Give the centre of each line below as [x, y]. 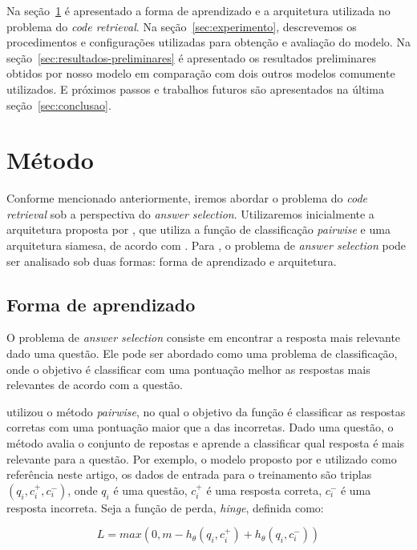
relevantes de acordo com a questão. [95, 385]
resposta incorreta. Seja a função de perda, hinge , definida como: [165, 507]
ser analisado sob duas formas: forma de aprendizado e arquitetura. [172, 261]
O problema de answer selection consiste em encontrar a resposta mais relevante [204, 337]
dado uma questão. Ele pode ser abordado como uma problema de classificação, [202, 353]
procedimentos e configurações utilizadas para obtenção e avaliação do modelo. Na [208, 42]
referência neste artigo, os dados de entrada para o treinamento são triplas [189, 474]
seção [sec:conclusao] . [59, 104]
